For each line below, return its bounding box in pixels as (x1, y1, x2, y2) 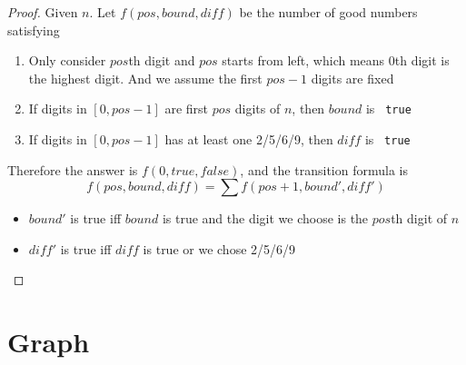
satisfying (7, 20, 60, 39)
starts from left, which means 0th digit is (222, 51, 450, 70)
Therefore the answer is (7, 160, 138, 179)
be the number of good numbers (239, 3, 418, 21)
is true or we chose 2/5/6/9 (143, 239, 296, 258)
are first (164, 99, 209, 118)
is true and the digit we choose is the (162, 209, 369, 228)
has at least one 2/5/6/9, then (164, 130, 333, 149)
